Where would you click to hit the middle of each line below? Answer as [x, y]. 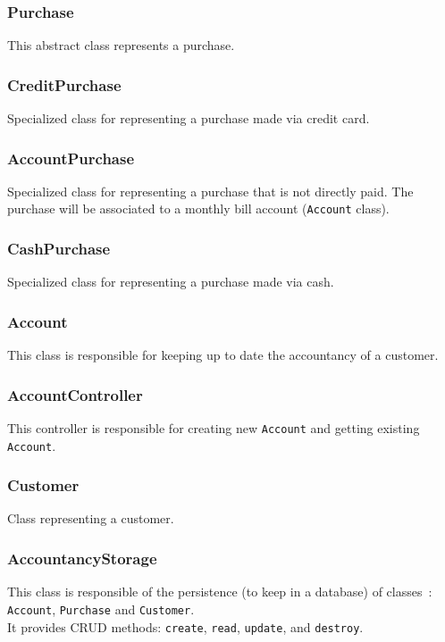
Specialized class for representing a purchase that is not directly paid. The [210, 191]
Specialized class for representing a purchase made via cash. [171, 282]
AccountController [75, 394]
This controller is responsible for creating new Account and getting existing [214, 427]
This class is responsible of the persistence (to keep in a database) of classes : [220, 592]
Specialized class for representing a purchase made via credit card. [189, 118]
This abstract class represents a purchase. [121, 45]
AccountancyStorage [82, 558]
